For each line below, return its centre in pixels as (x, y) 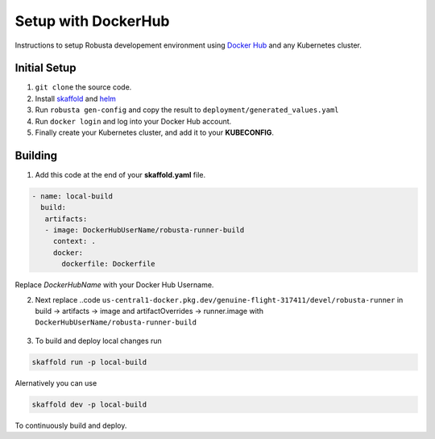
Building (36, 155)
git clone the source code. (83, 87)
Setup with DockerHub (92, 21)
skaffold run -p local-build (89, 362)
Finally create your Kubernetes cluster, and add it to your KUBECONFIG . (154, 132)
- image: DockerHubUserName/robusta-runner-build (145, 230)
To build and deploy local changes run (99, 341)
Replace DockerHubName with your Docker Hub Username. (114, 285)
